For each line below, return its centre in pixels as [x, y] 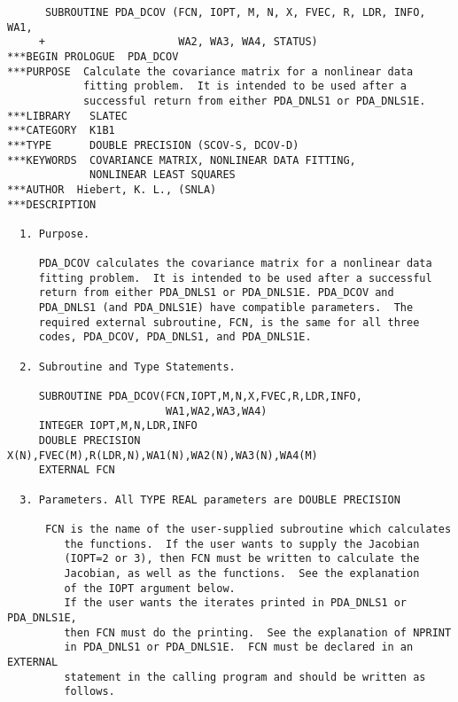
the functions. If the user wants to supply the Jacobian [242, 544]
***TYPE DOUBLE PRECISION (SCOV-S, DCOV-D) [153, 145]
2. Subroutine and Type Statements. [128, 367]
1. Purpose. [55, 234]
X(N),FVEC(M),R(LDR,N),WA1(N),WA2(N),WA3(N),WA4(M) [163, 455]
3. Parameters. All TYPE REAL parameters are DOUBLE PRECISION [210, 499]
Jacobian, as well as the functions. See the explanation [242, 573]
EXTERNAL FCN [77, 470]
